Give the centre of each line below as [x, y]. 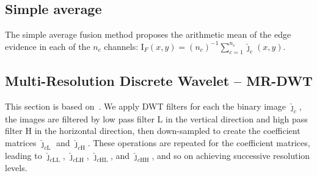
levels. [16, 168]
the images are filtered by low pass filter [80, 118]
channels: [121, 46]
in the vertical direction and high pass [237, 118]
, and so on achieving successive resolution [231, 155]
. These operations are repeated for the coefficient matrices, [199, 142]
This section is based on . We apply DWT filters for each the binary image [145, 106]
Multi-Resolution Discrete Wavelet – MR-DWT [159, 80]
